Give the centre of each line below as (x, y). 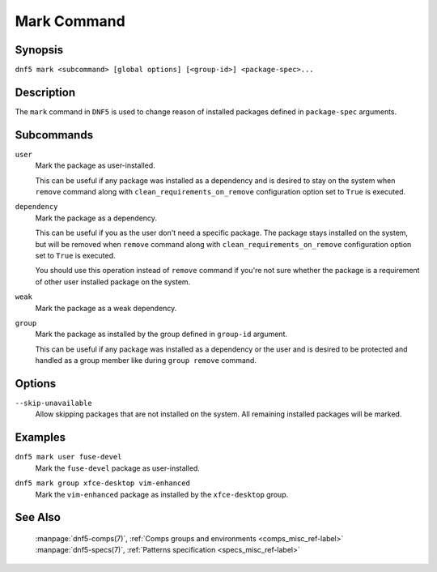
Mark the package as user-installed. (95, 165)
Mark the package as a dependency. (96, 218)
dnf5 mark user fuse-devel (68, 457)
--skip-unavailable (53, 403)
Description (45, 92)
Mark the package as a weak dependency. (106, 308)
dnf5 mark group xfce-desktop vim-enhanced (102, 483)
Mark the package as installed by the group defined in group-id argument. (161, 334)
